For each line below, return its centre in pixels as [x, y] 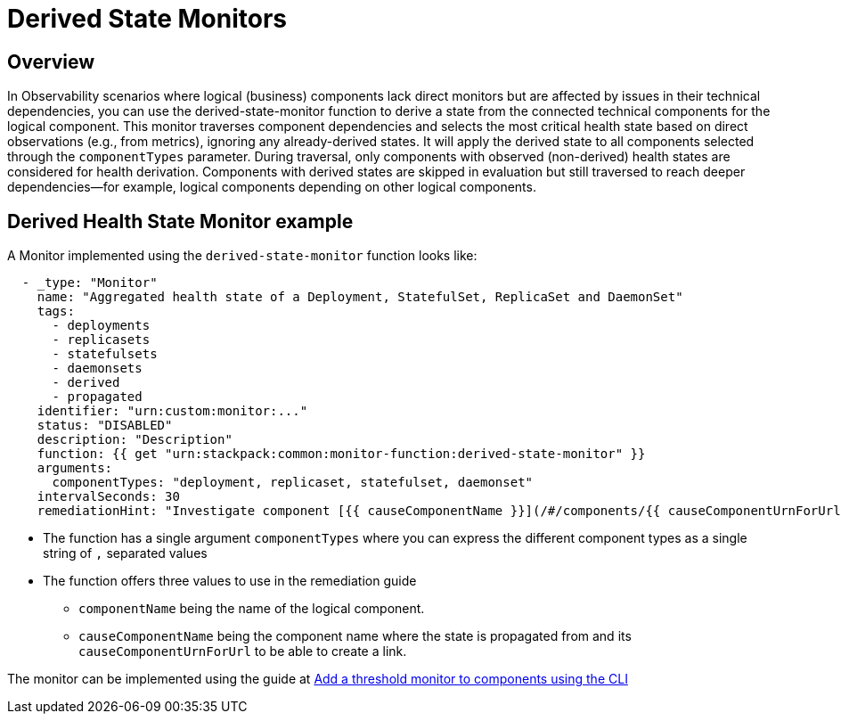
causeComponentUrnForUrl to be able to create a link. [243, 651]
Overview [51, 61]
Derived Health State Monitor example [180, 221]
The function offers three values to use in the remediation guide [230, 581]
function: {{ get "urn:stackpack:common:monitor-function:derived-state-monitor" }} [341, 454]
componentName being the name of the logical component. [252, 609]
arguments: [75, 468]
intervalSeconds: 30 [108, 497]
